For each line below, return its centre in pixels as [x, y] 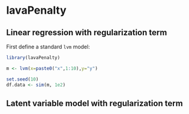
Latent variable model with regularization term [94, 103]
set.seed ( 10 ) [22, 79]
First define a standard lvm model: [48, 47]
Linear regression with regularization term [87, 33]
